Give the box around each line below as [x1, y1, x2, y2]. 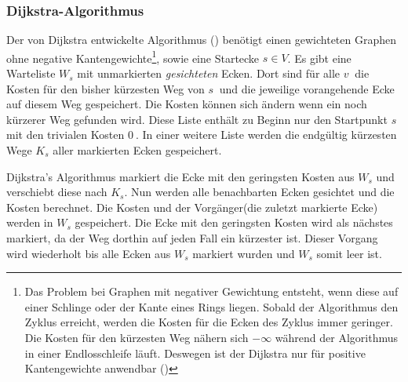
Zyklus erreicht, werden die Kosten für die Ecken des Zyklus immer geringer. [24, 314, 393, 330]
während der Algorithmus [275, 329, 399, 345]
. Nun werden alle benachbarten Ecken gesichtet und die [124, 184, 395, 200]
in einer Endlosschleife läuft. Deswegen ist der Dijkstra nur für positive [24, 344, 366, 361]
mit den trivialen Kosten [6, 126, 125, 143]
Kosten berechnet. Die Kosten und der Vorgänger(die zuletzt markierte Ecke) [6, 198, 378, 215]
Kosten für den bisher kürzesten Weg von [6, 80, 205, 96]
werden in [6, 214, 53, 231]
